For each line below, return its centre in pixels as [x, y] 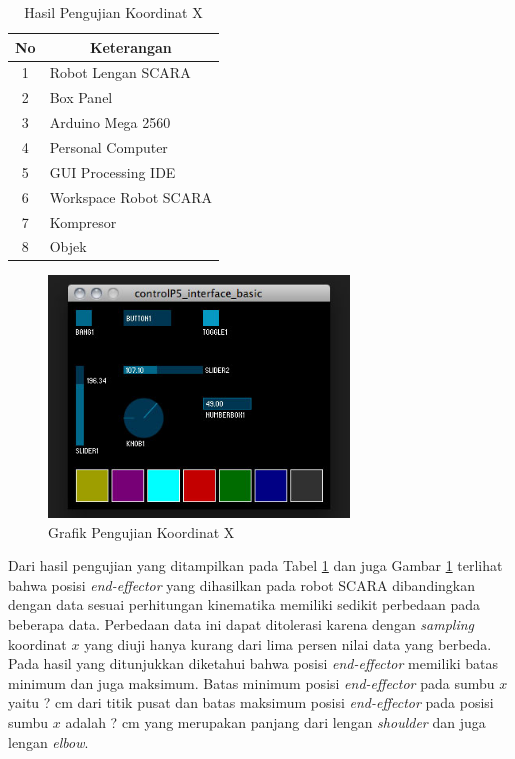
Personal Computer [108, 146]
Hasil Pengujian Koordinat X [113, 12]
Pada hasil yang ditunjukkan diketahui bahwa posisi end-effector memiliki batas [253, 663]
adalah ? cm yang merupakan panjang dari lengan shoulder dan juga [275, 722]
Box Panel [81, 97]
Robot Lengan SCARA [120, 72]
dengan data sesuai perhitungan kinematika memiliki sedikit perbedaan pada [244, 604]
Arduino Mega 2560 [110, 122]
